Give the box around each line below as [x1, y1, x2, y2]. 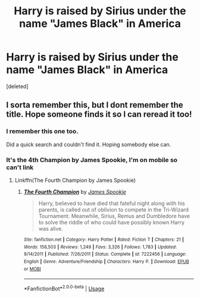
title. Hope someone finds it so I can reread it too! [6, 109, 192, 120]
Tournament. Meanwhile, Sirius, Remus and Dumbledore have [38, 212, 190, 219]
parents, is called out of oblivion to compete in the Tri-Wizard [38, 206, 189, 213]
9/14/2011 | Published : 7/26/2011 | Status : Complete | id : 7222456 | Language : [23, 252, 187, 257]
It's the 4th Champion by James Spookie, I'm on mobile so [6, 156, 177, 164]
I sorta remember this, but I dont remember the [6, 100, 183, 110]
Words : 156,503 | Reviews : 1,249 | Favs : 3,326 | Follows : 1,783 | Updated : [23, 244, 177, 250]
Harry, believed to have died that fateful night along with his [38, 200, 186, 207]
